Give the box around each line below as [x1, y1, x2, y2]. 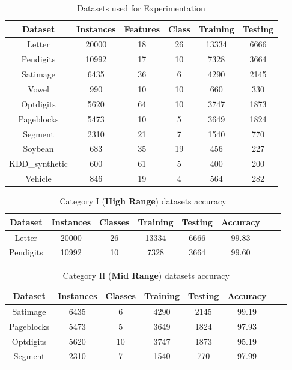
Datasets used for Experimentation [77, 2, 205, 14]
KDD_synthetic [9, 157, 68, 170]
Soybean [23, 142, 54, 155]
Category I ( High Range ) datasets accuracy [59, 195, 227, 207]
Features [124, 22, 160, 35]
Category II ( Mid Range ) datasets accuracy [62, 269, 230, 281]
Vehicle [25, 172, 52, 185]
